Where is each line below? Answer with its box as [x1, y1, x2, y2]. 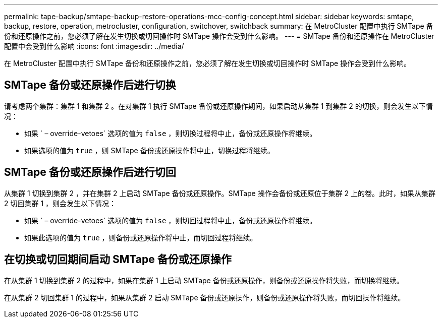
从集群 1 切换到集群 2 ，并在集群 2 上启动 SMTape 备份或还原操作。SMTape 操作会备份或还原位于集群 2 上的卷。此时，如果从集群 [4, 188, 436, 198]
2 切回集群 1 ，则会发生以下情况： [4, 199, 117, 208]
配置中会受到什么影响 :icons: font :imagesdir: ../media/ [4, 42, 184, 50]
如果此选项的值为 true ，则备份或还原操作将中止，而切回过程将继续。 [24, 233, 257, 242]
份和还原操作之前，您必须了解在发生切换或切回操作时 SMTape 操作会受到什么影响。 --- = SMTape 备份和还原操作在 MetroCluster [4, 32, 434, 40]
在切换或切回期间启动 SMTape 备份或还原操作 [4, 253, 232, 266]
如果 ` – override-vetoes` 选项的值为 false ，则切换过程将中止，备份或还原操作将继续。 [24, 128, 317, 138]
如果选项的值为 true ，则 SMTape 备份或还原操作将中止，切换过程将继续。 [24, 146, 274, 155]
